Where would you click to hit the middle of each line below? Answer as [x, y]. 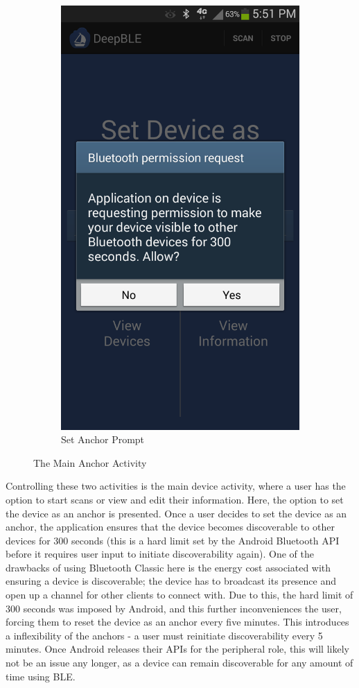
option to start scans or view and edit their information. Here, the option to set [175, 499]
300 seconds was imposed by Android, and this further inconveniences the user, [174, 608]
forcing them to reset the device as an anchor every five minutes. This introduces [177, 622]
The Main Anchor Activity [90, 462]
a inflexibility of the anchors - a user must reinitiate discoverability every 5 [164, 635]
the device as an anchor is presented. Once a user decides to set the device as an [176, 513]
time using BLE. [41, 676]
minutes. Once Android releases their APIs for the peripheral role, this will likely [177, 649]
